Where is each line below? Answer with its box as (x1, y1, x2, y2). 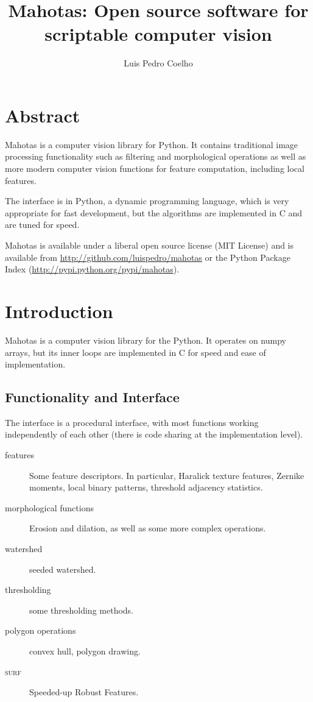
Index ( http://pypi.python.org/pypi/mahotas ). (5, 263, 180, 275)
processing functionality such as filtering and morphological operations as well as (5, 150, 306, 163)
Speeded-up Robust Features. (29, 686, 139, 698)
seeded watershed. (29, 562, 96, 575)
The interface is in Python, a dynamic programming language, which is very (5, 194, 289, 207)
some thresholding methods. (29, 603, 133, 616)
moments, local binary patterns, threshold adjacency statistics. (29, 481, 263, 494)
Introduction (5, 298, 113, 323)
